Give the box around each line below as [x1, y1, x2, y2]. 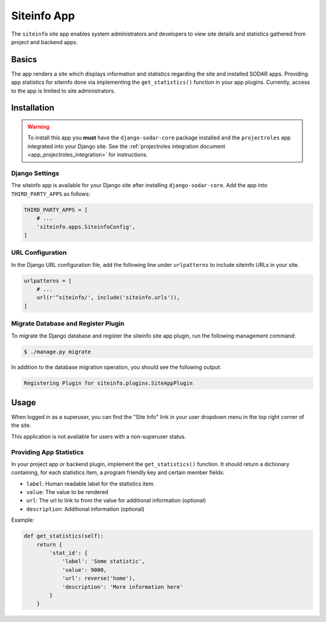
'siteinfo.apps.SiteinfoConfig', [36, 223, 136, 230]
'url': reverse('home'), [62, 575, 136, 582]
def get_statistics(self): [24, 533, 104, 540]
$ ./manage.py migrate [24, 348, 91, 355]
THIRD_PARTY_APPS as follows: [11, 190, 91, 197]
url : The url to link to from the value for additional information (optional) [26, 497, 206, 504]
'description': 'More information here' [62, 583, 184, 590]
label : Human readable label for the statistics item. [26, 480, 155, 487]
